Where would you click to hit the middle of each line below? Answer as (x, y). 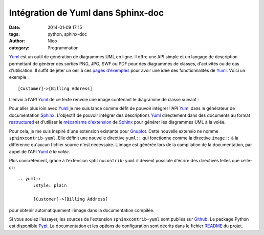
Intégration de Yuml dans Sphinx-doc (86, 13)
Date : (15, 27)
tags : (14, 34)
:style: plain (50, 185)
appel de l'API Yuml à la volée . (40, 151)
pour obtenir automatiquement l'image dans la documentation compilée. (82, 210)
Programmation (63, 48)
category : (19, 48)
